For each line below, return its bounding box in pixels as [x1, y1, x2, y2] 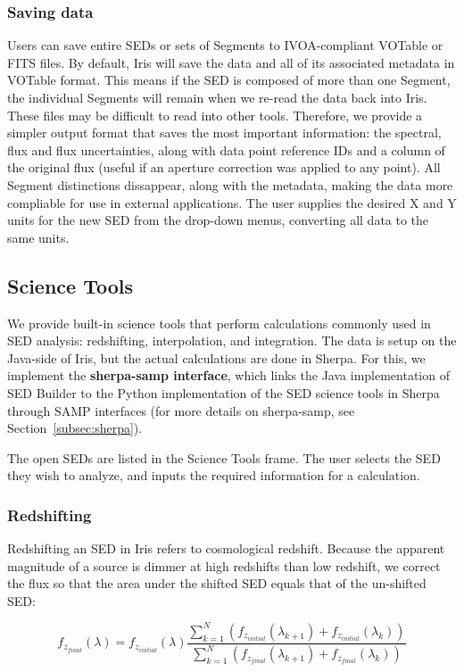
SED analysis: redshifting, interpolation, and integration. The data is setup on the [7, 331, 457, 350]
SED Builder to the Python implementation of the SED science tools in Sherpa [7, 383, 440, 402]
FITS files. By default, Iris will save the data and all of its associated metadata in [7, 53, 455, 71]
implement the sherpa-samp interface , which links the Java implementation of [7, 366, 450, 385]
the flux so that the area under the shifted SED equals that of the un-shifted [7, 574, 427, 593]
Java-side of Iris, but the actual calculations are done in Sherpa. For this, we [7, 348, 426, 367]
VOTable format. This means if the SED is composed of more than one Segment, [7, 71, 451, 89]
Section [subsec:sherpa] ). [7, 419, 143, 437]
